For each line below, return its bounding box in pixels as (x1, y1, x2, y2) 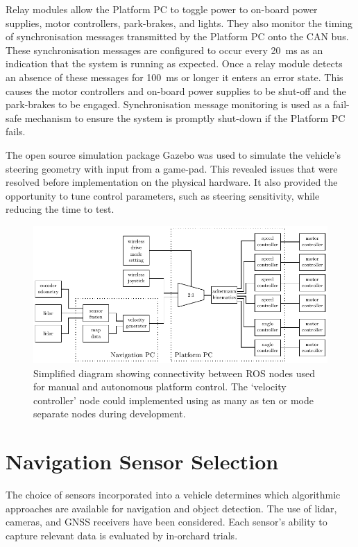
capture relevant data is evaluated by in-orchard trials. (6, 528, 238, 542)
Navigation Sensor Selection (6, 447, 279, 476)
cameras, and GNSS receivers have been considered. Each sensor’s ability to (6, 514, 327, 529)
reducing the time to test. (6, 202, 114, 216)
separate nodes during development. (33, 406, 186, 421)
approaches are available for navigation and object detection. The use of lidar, (6, 501, 337, 515)
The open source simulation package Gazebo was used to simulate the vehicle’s (6, 147, 341, 162)
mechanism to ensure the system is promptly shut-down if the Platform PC (24, 110, 346, 125)
